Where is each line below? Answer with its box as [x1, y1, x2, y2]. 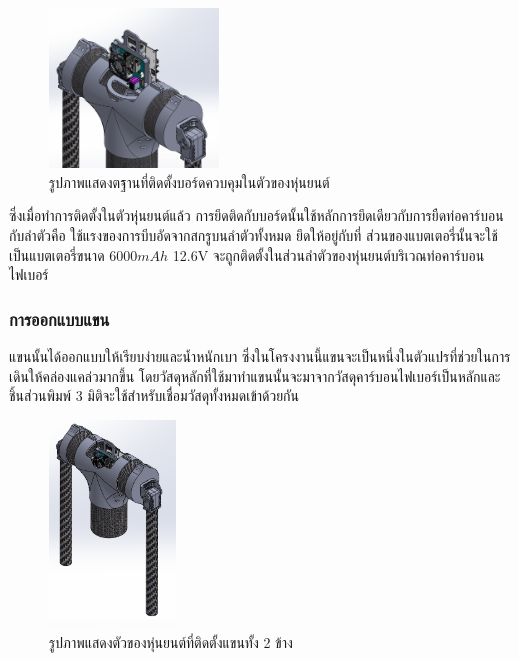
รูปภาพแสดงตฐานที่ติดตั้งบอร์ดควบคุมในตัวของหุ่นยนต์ [49, 171, 330, 192]
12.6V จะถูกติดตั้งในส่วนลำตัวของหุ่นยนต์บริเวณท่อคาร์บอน [172, 244, 485, 265]
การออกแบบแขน [9, 306, 110, 331]
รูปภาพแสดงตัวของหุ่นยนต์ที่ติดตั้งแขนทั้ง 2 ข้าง [49, 631, 293, 652]
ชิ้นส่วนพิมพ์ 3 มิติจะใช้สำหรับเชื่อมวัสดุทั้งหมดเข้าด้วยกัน [9, 385, 300, 406]
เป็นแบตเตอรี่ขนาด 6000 [9, 244, 138, 265]
